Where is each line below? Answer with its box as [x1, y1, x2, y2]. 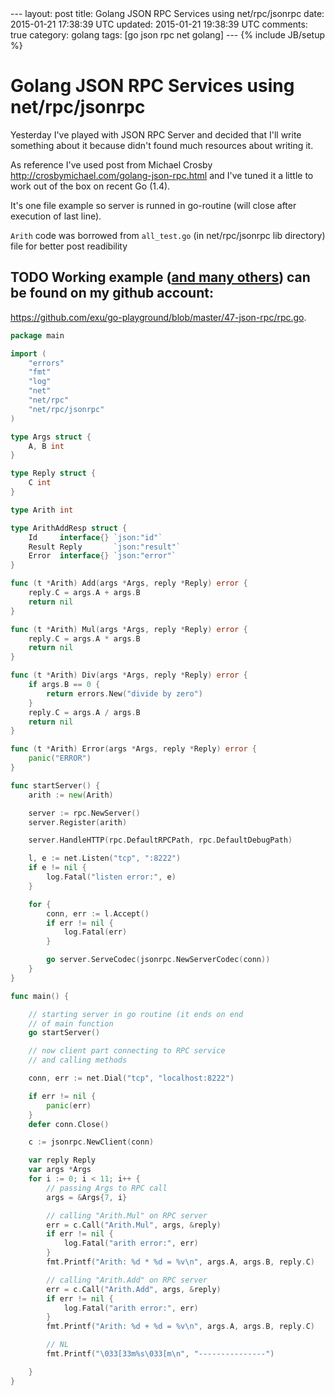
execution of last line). [10, 210, 102, 222]
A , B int [28, 441, 65, 451]
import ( [10, 348, 47, 359]
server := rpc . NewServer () [28, 808, 141, 818]
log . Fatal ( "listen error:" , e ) [46, 872, 177, 882]
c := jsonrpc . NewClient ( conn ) [28, 1137, 155, 1147]
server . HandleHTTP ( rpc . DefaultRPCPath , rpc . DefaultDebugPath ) [28, 835, 293, 846]
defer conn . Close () [28, 1119, 110, 1129]
